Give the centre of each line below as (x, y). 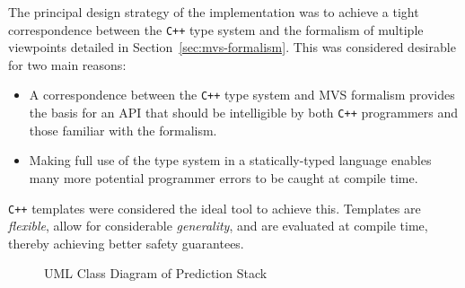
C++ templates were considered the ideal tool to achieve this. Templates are (215, 208)
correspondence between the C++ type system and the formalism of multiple (216, 29)
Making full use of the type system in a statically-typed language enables (230, 160)
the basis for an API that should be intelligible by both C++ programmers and (243, 113)
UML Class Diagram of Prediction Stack (156, 273)
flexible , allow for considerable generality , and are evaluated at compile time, (218, 226)
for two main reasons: (67, 64)
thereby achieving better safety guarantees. (126, 243)
